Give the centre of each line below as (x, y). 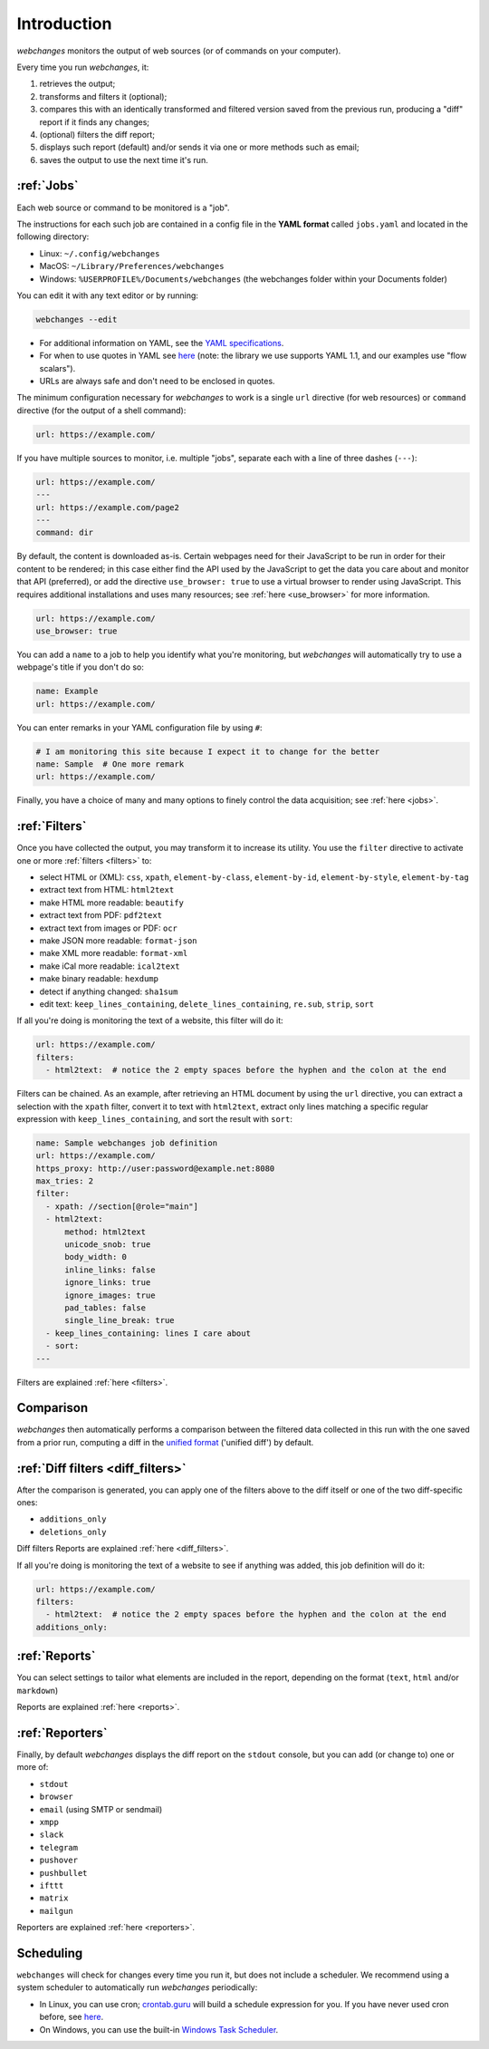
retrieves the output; (77, 84)
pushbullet (63, 1873)
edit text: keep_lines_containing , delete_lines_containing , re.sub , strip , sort (207, 1004)
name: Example (67, 691)
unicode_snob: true (108, 1245)
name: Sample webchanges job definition (126, 1143)
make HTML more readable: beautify (112, 903)
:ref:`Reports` (56, 1656)
